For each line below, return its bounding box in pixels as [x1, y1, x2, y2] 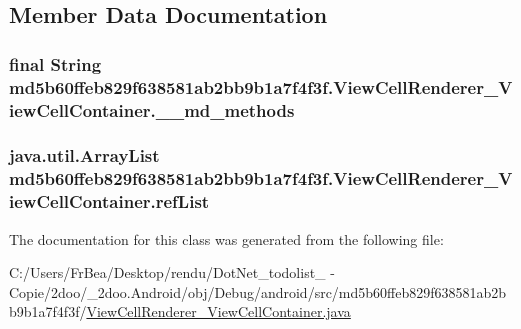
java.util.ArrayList [9, 143, 160, 168]
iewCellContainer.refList [9, 189, 210, 214]
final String [9, 51, 102, 76]
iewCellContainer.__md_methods [9, 97, 295, 122]
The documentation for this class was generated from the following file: [9, 228, 444, 249]
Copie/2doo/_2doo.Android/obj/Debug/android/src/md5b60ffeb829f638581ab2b [9, 281, 507, 302]
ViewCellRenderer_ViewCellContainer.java [86, 301, 351, 322]
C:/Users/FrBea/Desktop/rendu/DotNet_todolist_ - [9, 262, 335, 283]
